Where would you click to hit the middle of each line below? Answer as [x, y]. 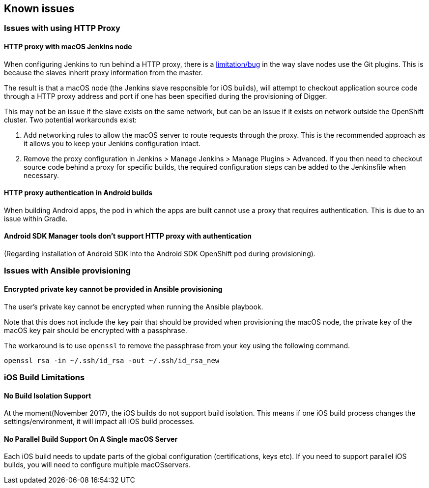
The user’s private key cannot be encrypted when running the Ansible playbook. [134, 306]
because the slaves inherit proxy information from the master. [103, 72]
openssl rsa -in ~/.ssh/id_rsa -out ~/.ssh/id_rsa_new [112, 360]
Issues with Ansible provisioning [67, 271]
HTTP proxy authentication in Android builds [78, 193]
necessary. [42, 175]
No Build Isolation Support [48, 396]
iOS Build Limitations [44, 378]
